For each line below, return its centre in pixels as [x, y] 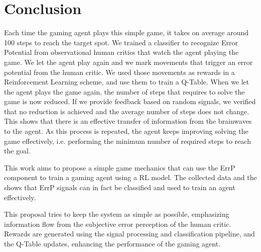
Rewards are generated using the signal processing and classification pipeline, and [129, 234]
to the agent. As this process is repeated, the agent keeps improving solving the [126, 131]
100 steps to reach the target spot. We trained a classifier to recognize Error [121, 42]
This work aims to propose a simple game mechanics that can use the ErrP [120, 167]
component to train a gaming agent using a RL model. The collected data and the [130, 177]
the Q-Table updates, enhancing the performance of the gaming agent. [112, 243]
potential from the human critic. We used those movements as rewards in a [119, 72]
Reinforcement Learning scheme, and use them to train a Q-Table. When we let [127, 82]
